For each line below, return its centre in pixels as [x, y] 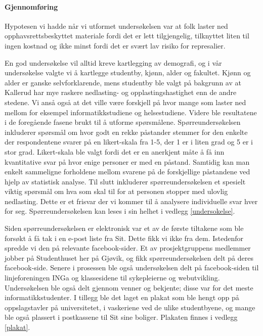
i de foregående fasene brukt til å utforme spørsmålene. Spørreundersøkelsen [123, 122]
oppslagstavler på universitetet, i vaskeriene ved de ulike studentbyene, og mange [130, 307]
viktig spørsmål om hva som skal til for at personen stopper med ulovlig [116, 191]
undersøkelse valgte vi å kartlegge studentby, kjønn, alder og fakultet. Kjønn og [128, 73]
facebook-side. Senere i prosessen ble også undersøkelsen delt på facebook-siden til [132, 268]
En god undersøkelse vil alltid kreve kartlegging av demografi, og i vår [113, 62]
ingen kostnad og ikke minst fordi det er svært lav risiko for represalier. [115, 45]
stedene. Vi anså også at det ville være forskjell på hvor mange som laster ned [125, 102]
